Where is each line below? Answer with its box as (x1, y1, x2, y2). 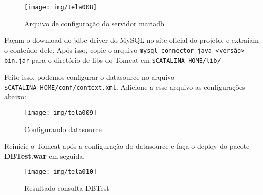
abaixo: (4, 91, 26, 102)
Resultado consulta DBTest (24, 183, 109, 193)
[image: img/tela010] (24, 168, 97, 176)
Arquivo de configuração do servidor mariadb (24, 18, 164, 28)
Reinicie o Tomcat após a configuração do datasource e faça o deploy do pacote (4, 141, 250, 151)
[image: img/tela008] (24, 4, 97, 11)
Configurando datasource (24, 123, 102, 134)
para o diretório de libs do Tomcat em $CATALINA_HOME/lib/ (31, 54, 221, 65)
